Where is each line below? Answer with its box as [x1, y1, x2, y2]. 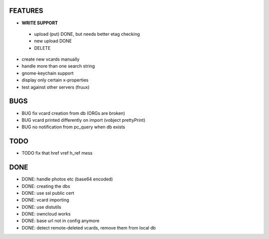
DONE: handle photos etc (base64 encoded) [21, 176, 113, 182]
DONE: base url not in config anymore [21, 218, 100, 224]
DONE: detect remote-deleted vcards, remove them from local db [21, 225, 156, 231]
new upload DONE [34, 38, 72, 44]
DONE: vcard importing [21, 197, 69, 203]
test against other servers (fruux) [21, 84, 90, 90]
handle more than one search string [21, 63, 95, 69]
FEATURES [9, 6, 43, 15]
